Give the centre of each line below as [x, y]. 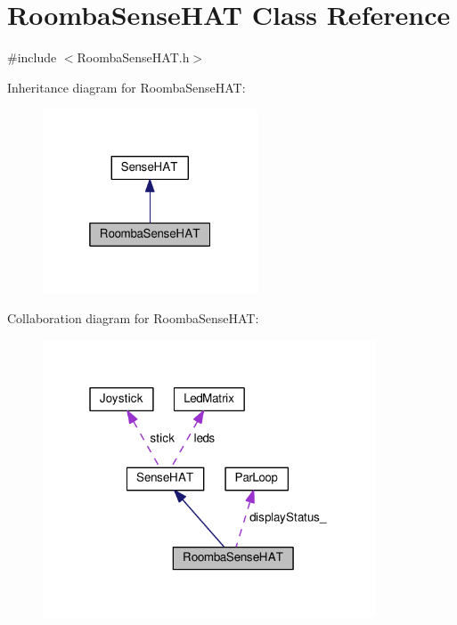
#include [32, 57]
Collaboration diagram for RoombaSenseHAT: [133, 318]
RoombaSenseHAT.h [133, 57]
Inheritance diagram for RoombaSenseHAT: [126, 87]
